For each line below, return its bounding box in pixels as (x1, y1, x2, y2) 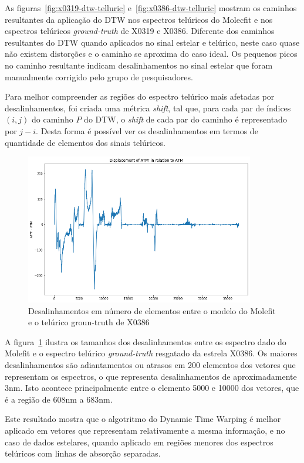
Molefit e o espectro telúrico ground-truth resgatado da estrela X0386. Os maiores (5, 347, 298, 359)
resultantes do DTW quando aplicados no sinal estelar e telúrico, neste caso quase (5, 36, 300, 48)
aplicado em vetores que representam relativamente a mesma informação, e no (5, 424, 285, 436)
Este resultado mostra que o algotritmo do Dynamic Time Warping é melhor (5, 413, 281, 425)
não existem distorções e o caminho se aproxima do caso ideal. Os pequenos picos (5, 47, 298, 60)
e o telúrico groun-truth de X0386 (28, 316, 150, 328)
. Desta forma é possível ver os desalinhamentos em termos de (36, 124, 258, 137)
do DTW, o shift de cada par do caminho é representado (84, 113, 287, 125)
